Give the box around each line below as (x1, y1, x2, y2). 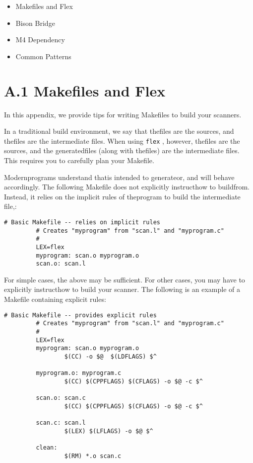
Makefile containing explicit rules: (4, 294, 106, 304)
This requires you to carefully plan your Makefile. (4, 155, 154, 165)
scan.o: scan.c (36, 394, 86, 402)
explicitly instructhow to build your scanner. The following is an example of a (4, 284, 240, 294)
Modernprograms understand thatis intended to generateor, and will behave (4, 172, 235, 182)
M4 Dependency (15, 34, 65, 45)
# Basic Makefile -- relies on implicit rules (4, 218, 160, 226)
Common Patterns (15, 51, 71, 61)
